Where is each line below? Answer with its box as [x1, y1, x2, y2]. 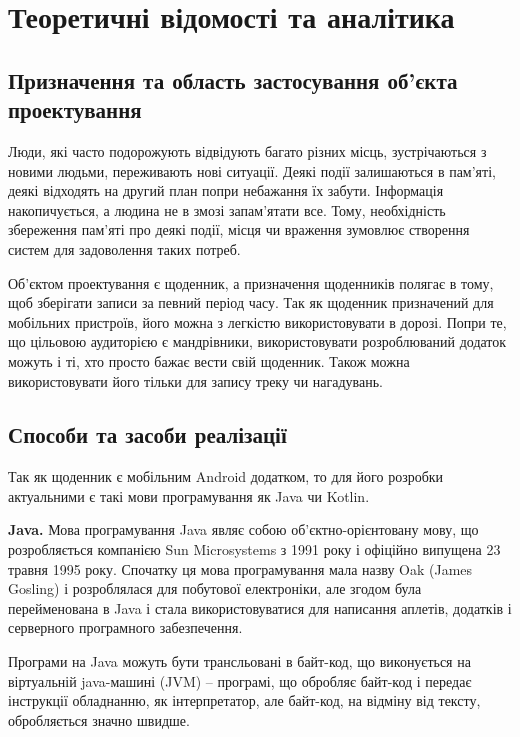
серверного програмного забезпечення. [8, 617, 243, 638]
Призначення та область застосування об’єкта [8, 64, 458, 95]
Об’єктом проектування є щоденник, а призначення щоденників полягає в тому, [8, 272, 494, 293]
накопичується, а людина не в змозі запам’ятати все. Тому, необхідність [8, 199, 446, 220]
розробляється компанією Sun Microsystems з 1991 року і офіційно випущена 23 [8, 539, 501, 560]
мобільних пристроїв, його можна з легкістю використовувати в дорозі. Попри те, [8, 311, 507, 332]
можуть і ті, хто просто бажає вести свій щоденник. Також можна [8, 350, 410, 371]
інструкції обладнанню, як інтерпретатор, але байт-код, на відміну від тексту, [8, 690, 481, 711]
